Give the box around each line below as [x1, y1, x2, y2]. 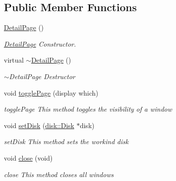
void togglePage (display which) [4, 87, 98, 98]
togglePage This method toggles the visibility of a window [4, 104, 172, 114]
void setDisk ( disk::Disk [4, 120, 75, 130]
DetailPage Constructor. [4, 38, 76, 49]
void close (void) [4, 152, 53, 163]
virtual [4, 55, 24, 65]
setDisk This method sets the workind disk [4, 136, 128, 147]
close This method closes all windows [4, 169, 114, 179]
